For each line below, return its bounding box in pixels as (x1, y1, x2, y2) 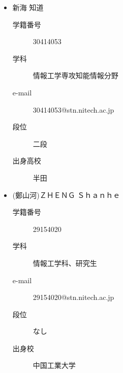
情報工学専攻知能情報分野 (33, 70, 118, 81)
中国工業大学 (33, 360, 76, 370)
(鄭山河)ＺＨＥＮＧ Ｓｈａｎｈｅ (12, 189, 120, 200)
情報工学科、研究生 (33, 257, 97, 268)
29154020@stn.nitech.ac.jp (33, 292, 114, 302)
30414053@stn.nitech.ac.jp (33, 104, 114, 115)
